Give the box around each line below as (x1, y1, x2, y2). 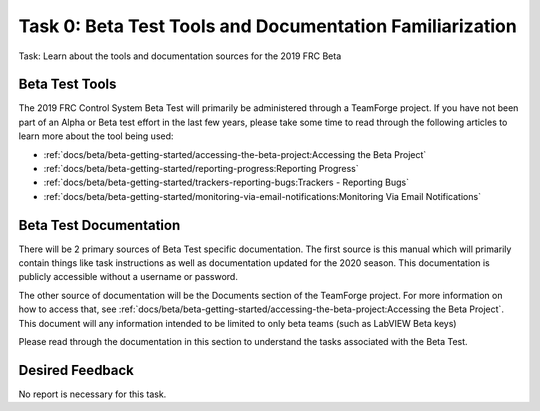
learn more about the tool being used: (18, 130, 174, 142)
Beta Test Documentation (18, 216, 181, 234)
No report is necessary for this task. (18, 388, 167, 400)
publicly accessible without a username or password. (18, 271, 239, 283)
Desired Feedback (18, 361, 135, 379)
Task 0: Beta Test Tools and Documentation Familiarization (18, 15, 517, 37)
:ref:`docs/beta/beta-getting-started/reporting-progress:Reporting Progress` (43, 163, 359, 175)
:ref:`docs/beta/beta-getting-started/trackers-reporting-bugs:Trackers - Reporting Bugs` (43, 176, 410, 189)
